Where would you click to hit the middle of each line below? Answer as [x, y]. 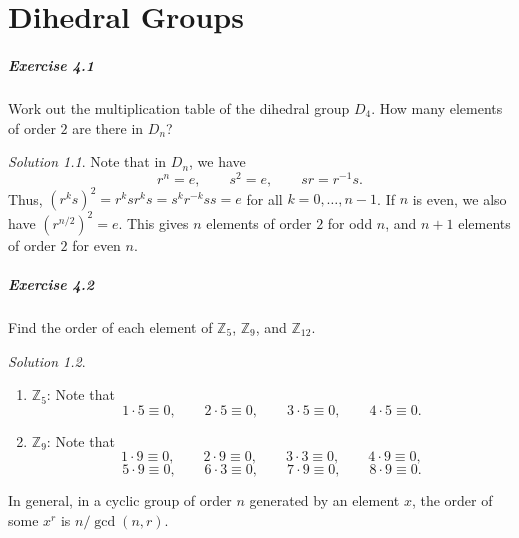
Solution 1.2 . [47, 360]
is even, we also [459, 198]
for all [264, 198]
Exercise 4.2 [51, 283]
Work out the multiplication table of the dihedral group [179, 107]
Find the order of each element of [110, 326]
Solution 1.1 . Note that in [87, 161]
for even [96, 244]
